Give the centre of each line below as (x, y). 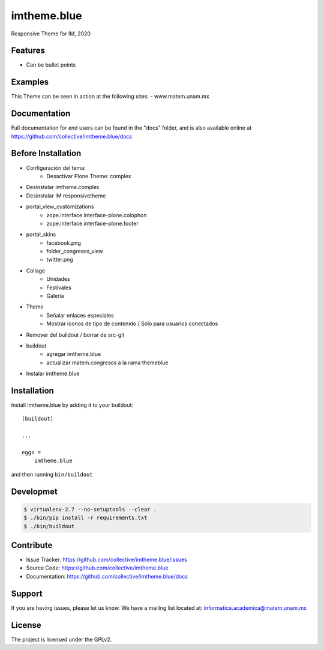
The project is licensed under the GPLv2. (61, 639)
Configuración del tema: (56, 167)
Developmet (34, 491)
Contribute (32, 545)
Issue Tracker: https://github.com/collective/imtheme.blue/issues (106, 560)
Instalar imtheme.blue (53, 374)
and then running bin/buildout (52, 474)
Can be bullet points (51, 65)
